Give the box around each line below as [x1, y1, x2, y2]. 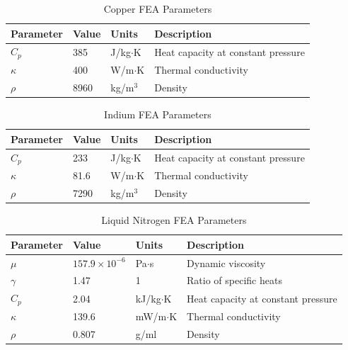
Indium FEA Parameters [104, 107, 211, 122]
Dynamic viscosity [187, 255, 266, 270]
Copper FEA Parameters [103, 1, 212, 16]
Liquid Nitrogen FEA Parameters [101, 213, 247, 227]
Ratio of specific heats [187, 273, 282, 288]
